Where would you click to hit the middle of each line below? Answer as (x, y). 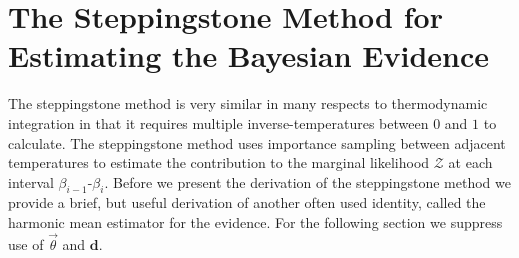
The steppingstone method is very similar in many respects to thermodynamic (248, 103)
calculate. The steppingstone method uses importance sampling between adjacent (257, 142)
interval (31, 181)
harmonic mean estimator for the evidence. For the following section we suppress (255, 222)
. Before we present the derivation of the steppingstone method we (307, 181)
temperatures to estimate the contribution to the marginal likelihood (219, 162)
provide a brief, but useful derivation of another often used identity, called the (247, 202)
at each (470, 162)
